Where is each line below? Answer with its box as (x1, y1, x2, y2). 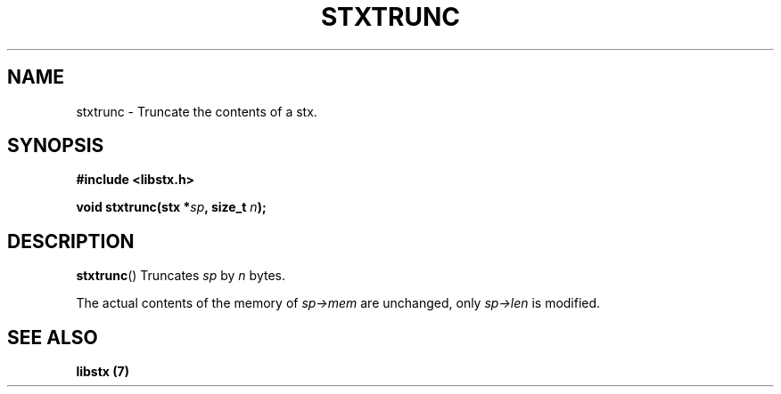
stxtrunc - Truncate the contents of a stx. (76, 103, 317, 119)
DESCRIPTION (7, 229, 135, 253)
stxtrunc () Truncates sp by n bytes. (76, 268, 285, 284)
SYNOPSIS (7, 134, 104, 157)
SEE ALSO (7, 326, 98, 349)
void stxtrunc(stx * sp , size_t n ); (76, 199, 267, 215)
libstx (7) (76, 364, 129, 380)
